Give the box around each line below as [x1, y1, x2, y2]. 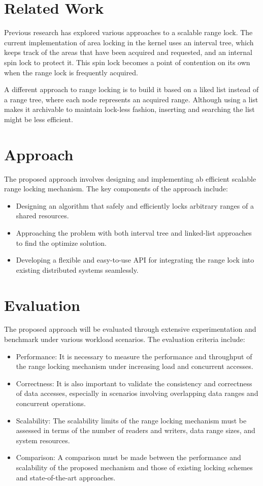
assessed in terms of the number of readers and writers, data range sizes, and [16, 425, 255, 436]
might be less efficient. [4, 113, 73, 124]
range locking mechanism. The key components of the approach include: [4, 183, 228, 194]
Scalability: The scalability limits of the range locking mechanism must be [16, 415, 247, 425]
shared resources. [16, 210, 69, 221]
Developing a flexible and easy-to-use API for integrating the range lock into [16, 254, 254, 265]
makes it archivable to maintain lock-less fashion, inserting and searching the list [4, 104, 255, 115]
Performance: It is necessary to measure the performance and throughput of [16, 351, 252, 361]
